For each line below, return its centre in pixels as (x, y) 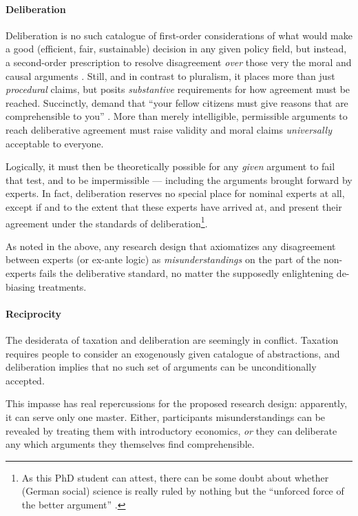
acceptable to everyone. (55, 143)
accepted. (25, 380)
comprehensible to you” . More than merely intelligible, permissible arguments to (177, 116)
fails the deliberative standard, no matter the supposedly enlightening (187, 272)
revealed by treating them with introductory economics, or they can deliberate (171, 430)
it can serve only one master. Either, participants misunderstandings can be (166, 416)
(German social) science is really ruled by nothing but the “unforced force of (183, 491)
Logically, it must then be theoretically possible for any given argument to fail (170, 166)
